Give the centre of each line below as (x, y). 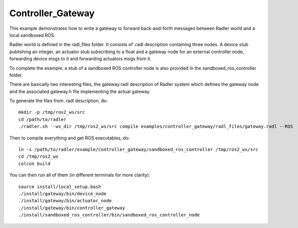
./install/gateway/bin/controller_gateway (72, 208)
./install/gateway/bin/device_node (62, 194)
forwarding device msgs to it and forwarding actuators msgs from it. (80, 59)
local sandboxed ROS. (32, 35)
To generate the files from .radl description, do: (59, 101)
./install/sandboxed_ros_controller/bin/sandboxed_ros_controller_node (109, 215)
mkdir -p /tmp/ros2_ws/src (52, 112)
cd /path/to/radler (42, 119)
